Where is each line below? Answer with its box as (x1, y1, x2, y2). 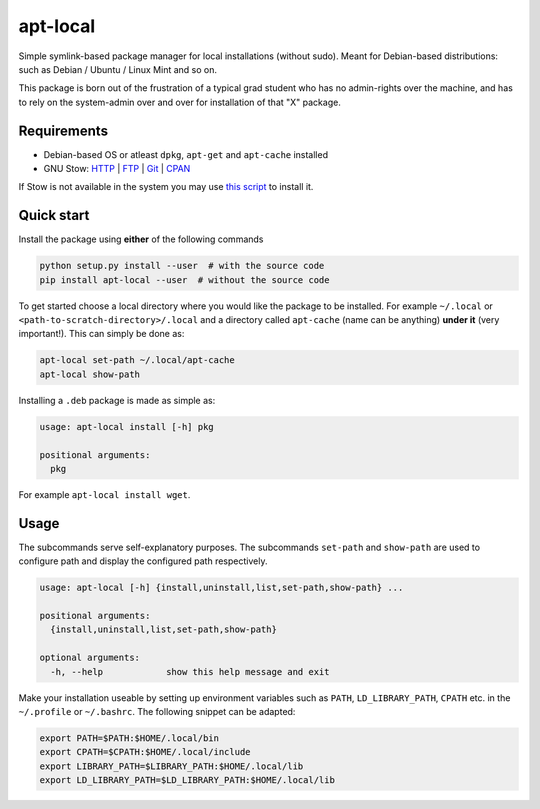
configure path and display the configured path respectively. (18, 555, 268, 567)
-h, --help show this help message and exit (50, 666, 330, 677)
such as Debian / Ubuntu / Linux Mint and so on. (18, 63, 217, 75)
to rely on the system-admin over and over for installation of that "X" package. (18, 96, 342, 108)
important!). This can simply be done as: (18, 328, 185, 340)
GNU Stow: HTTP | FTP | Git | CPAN (43, 163, 191, 175)
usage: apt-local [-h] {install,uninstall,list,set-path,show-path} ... (39, 582, 404, 594)
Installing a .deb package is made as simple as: (18, 394, 216, 406)
